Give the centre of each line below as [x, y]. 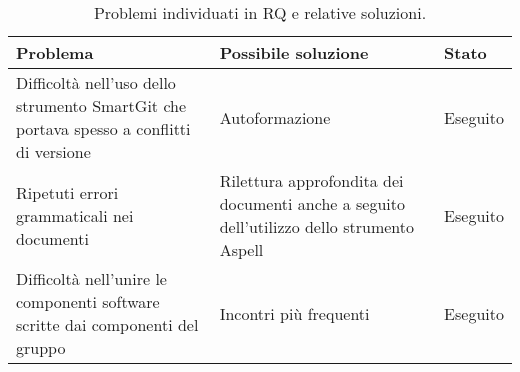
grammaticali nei [75, 215]
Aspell [241, 249]
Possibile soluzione [294, 52]
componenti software [88, 301]
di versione [53, 151]
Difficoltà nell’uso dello [96, 82]
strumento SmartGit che [101, 105]
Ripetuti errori [67, 192]
